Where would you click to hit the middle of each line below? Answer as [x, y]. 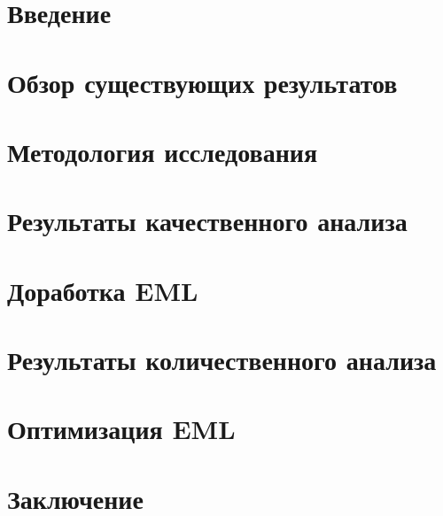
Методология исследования [163, 151]
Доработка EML [103, 290]
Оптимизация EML [121, 429]
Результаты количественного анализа [222, 360]
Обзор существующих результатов [202, 82]
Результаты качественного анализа [207, 221]
